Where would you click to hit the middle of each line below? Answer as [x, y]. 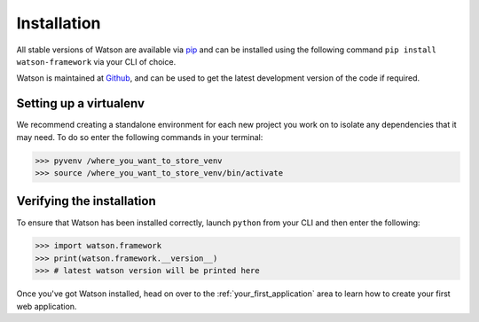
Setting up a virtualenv [81, 103]
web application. [47, 306]
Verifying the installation [86, 201]
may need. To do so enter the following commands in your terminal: [140, 137]
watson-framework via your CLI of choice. [96, 61]
